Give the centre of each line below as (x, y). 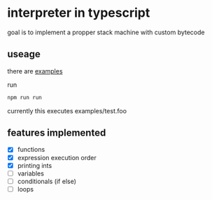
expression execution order (57, 157)
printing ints (35, 165)
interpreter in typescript (79, 13)
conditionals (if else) (47, 181)
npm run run (24, 97)
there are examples (35, 71)
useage (24, 54)
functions (31, 150)
